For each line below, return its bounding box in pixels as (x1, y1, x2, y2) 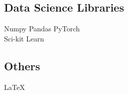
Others (4, 58, 40, 73)
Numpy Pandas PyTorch (4, 23, 80, 34)
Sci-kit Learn (4, 33, 44, 43)
